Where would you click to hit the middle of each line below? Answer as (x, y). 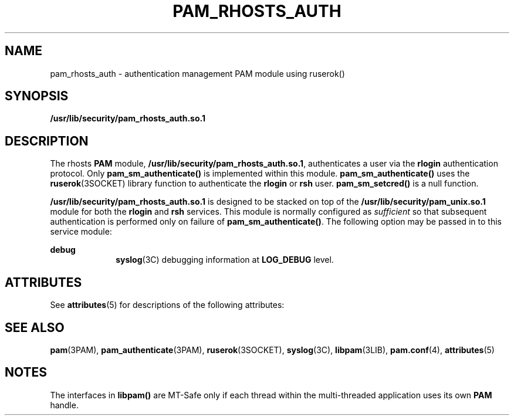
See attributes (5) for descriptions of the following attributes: (167, 305)
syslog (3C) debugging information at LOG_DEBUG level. (225, 260)
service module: (81, 232)
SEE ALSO (35, 327)
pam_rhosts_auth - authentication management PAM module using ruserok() (197, 73)
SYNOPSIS (37, 96)
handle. (64, 405)
